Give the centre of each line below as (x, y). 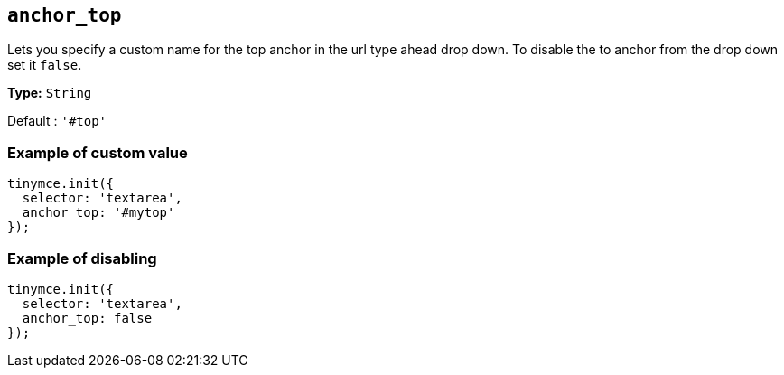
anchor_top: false (87, 318)
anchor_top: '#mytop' (98, 213)
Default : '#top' (57, 121)
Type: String (50, 93)
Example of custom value (98, 152)
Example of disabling (82, 258)
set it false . (45, 65)
